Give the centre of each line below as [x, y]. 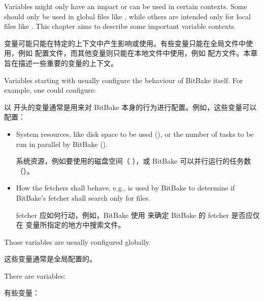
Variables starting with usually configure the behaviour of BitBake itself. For [124, 80]
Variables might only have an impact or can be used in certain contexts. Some [126, 6]
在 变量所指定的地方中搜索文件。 [71, 225]
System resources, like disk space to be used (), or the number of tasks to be [135, 134]
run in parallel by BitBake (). [62, 144]
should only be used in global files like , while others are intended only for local [127, 16]
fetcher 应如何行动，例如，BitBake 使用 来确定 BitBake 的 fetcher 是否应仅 [138, 215]
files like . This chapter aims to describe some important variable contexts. [120, 26]
